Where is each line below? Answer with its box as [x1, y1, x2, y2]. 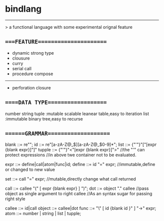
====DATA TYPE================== [5, 99, 107, 106]
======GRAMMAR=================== [5, 130, 110, 137]
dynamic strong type [12, 50, 54, 56]
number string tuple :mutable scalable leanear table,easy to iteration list [5, 111, 149, 117]
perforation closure [12, 84, 51, 91]
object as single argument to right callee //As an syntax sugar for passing [5, 191, 153, 197]
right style [5, 196, 25, 202]
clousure [12, 55, 30, 61]
